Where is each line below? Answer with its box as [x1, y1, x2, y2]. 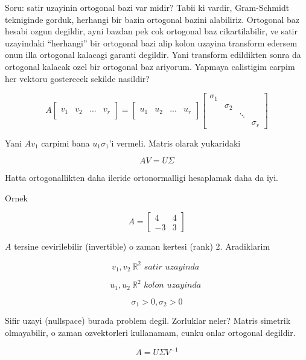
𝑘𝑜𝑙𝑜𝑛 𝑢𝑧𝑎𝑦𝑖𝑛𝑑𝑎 [144, 281, 202, 290]
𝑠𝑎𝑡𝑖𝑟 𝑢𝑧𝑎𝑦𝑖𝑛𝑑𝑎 [144, 262, 200, 271]
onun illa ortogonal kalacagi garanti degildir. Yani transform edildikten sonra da [5, 48, 301, 61]
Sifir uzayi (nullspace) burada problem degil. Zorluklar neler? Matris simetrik [5, 314, 291, 327]
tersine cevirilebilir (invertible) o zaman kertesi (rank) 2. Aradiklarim [14, 240, 270, 253]
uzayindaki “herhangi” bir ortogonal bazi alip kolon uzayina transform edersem [5, 36, 298, 49]
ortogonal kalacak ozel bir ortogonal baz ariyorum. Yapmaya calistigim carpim [5, 60, 295, 72]
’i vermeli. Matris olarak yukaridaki [109, 136, 241, 149]
